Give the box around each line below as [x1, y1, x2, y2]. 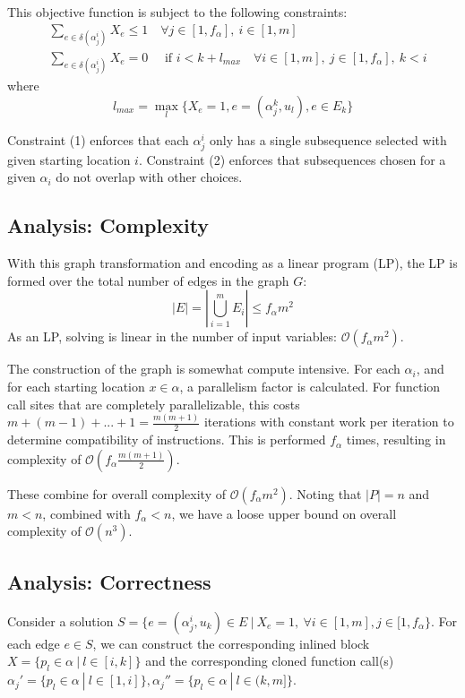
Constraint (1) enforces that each [7, 130, 189, 149]
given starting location [7, 150, 131, 168]
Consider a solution [7, 611, 114, 630]
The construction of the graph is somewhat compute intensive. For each [7, 359, 400, 378]
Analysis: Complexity [7, 211, 210, 239]
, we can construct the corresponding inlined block [92, 633, 370, 652]
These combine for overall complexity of [7, 484, 226, 503]
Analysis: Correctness [7, 567, 211, 595]
